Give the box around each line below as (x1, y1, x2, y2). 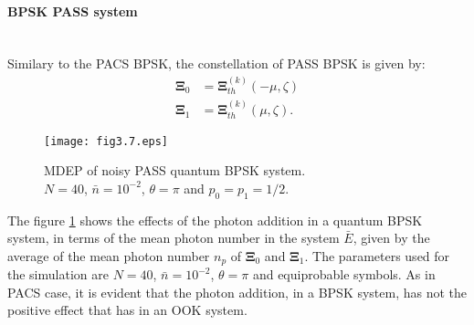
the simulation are (7, 265, 109, 284)
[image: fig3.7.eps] (44, 134, 169, 148)
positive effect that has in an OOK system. (7, 300, 248, 320)
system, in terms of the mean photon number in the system (7, 228, 340, 247)
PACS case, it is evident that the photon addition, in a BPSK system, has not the (7, 282, 468, 301)
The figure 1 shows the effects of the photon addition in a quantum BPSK (7, 210, 423, 229)
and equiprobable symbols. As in (252, 265, 436, 284)
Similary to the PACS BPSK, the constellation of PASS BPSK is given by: (7, 54, 426, 73)
